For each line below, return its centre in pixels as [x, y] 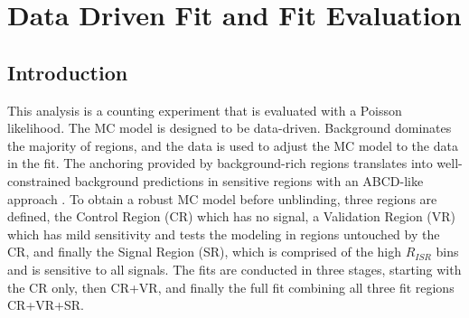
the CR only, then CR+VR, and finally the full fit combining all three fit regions [231, 287]
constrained [39, 180]
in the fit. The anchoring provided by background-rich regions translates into [220, 163]
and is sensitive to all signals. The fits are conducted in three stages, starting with [234, 269]
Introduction [68, 72]
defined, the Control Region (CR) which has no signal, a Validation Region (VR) [232, 216]
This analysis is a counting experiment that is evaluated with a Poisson [205, 110]
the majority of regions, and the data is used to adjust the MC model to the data [233, 145]
